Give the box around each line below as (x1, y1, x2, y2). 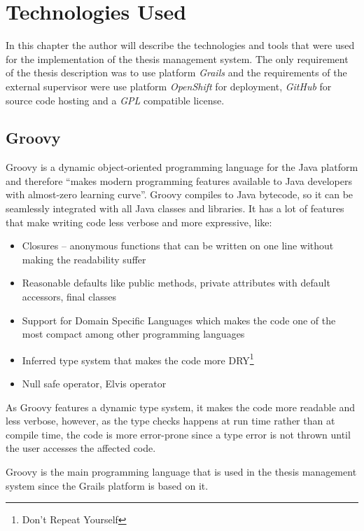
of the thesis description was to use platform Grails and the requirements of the (6, 65, 347, 80)
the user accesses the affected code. (6, 441, 156, 455)
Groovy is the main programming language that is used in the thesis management (6, 464, 357, 479)
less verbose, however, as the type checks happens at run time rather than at (6, 413, 335, 428)
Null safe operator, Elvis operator (22, 376, 167, 391)
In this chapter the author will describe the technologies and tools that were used (6, 38, 355, 53)
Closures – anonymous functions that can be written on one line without (22, 238, 334, 253)
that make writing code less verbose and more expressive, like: (6, 214, 272, 229)
